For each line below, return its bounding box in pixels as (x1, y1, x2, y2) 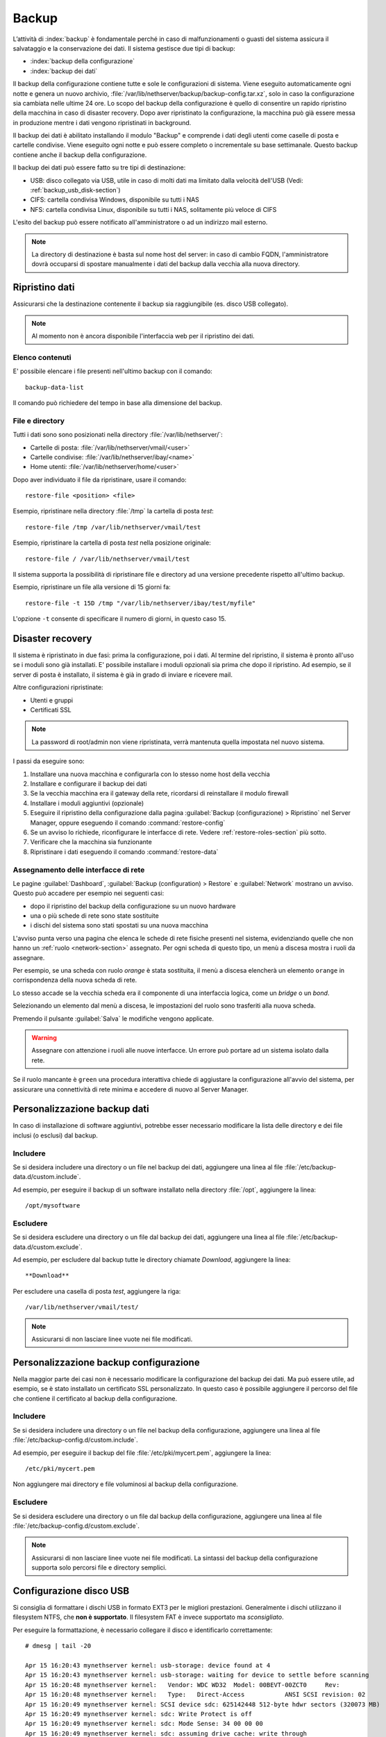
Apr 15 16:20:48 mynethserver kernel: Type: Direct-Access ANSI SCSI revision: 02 (25, 1690, 366, 1699)
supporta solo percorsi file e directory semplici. (31, 1563, 167, 1572)
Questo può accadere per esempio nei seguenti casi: (12, 889, 165, 898)
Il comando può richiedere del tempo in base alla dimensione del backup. (12, 398, 222, 406)
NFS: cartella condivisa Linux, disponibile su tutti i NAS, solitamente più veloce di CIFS (30, 205, 277, 213)
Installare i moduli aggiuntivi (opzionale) (30, 799, 144, 807)
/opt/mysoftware (25, 1202, 81, 1210)
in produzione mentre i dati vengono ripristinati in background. (12, 118, 192, 126)
